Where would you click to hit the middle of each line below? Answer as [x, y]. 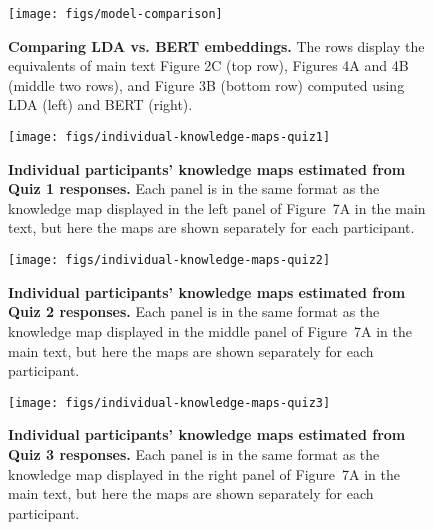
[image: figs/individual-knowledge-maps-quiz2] [169, 260]
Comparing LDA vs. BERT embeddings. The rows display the [216, 45]
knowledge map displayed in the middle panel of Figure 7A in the [210, 330]
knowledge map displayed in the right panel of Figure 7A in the [204, 473]
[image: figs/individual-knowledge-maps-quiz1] [169, 137]
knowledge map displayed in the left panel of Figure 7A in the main [217, 207]
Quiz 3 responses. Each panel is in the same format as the [194, 453]
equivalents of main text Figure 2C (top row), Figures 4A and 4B [208, 65]
